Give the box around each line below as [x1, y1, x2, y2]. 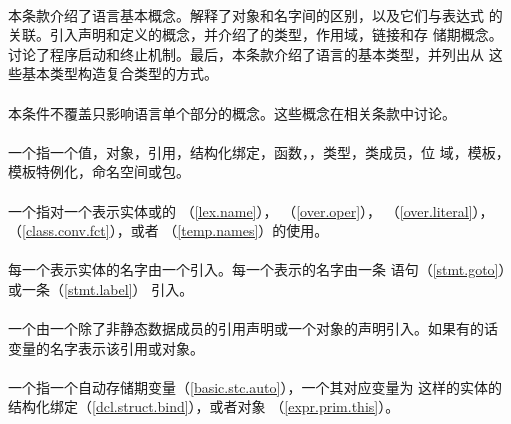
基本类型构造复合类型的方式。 [21, 63, 218, 84]
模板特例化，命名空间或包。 [8, 161, 190, 182]
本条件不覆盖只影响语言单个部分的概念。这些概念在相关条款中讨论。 [8, 102, 456, 123]
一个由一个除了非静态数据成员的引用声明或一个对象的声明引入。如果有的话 [8, 318, 498, 339]
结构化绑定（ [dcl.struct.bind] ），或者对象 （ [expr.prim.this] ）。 [8, 396, 400, 417]
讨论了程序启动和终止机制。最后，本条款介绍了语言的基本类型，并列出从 [8, 43, 484, 64]
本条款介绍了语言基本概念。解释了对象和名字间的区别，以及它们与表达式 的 [8, 4, 503, 25]
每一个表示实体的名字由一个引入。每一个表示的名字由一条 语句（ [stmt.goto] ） [8, 259, 506, 280]
